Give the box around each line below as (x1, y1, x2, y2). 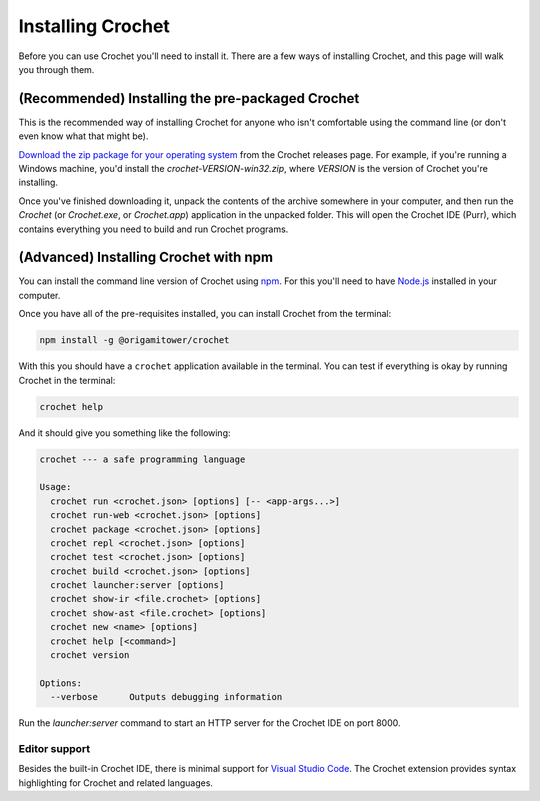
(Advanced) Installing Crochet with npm (18, 249, 274, 266)
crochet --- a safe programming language (39, 453, 246, 465)
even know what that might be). (18, 130, 149, 142)
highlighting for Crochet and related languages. (18, 776, 214, 789)
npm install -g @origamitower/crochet (39, 335, 230, 346)
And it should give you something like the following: (18, 426, 231, 439)
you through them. (18, 63, 95, 75)
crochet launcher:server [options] (50, 580, 225, 591)
